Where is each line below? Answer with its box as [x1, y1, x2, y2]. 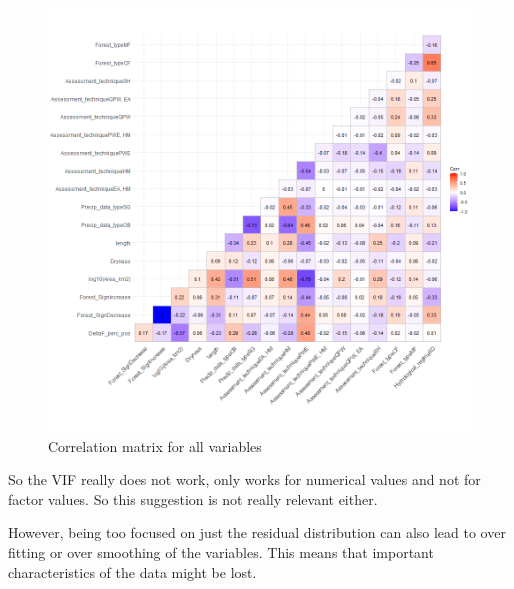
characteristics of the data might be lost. [8, 561, 257, 582]
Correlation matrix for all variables [48, 435, 262, 456]
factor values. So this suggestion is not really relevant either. [8, 488, 378, 509]
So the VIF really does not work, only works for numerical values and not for [8, 469, 481, 490]
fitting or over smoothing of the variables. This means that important [8, 541, 434, 562]
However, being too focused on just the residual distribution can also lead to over [8, 522, 506, 543]
